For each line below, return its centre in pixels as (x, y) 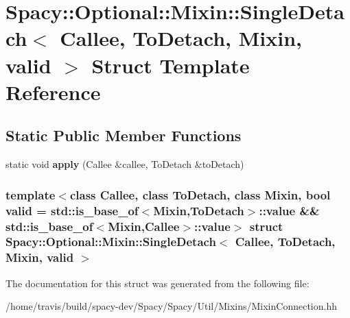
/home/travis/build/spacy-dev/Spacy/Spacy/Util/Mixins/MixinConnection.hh (171, 306)
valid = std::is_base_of (72, 210)
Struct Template (171, 65)
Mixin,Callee (144, 226)
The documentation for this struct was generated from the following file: (157, 283)
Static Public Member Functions (124, 135)
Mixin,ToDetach (199, 210)
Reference (53, 91)
